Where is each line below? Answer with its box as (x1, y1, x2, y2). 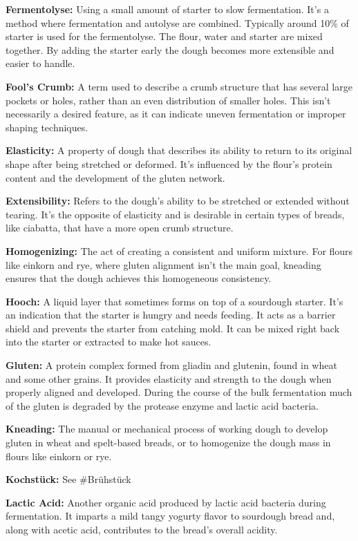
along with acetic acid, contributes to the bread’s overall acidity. (6, 522, 278, 536)
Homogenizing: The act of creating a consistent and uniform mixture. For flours (6, 243, 353, 258)
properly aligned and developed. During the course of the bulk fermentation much (6, 385, 352, 399)
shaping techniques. (6, 120, 88, 134)
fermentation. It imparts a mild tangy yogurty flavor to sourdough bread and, (6, 509, 335, 523)
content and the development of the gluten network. (6, 170, 225, 184)
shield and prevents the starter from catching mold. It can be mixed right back (6, 321, 340, 335)
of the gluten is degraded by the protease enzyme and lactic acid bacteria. (6, 398, 319, 412)
